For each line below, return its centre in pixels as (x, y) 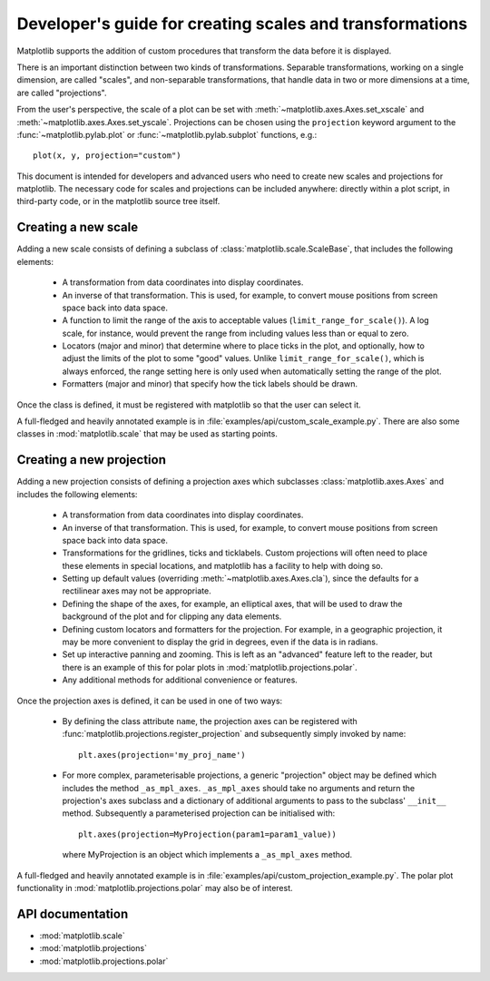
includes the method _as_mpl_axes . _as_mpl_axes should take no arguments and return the (239, 788)
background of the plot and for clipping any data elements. (172, 616)
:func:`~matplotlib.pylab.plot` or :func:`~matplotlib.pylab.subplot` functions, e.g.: (167, 134)
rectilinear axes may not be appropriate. (137, 591)
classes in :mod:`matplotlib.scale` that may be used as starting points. (147, 434)
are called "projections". (62, 93)
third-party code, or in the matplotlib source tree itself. (118, 201)
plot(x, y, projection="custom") (107, 156)
